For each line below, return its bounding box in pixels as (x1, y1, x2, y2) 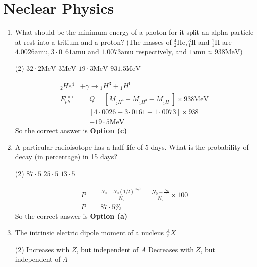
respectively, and (136, 46, 187, 57)
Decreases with (148, 244, 194, 254)
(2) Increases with (15, 244, 70, 254)
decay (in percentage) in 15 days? (15, 151, 117, 162)
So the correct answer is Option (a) (15, 210, 128, 221)
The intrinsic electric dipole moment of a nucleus (15, 227, 164, 238)
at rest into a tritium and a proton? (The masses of (15, 36, 172, 47)
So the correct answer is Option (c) (15, 125, 127, 135)
